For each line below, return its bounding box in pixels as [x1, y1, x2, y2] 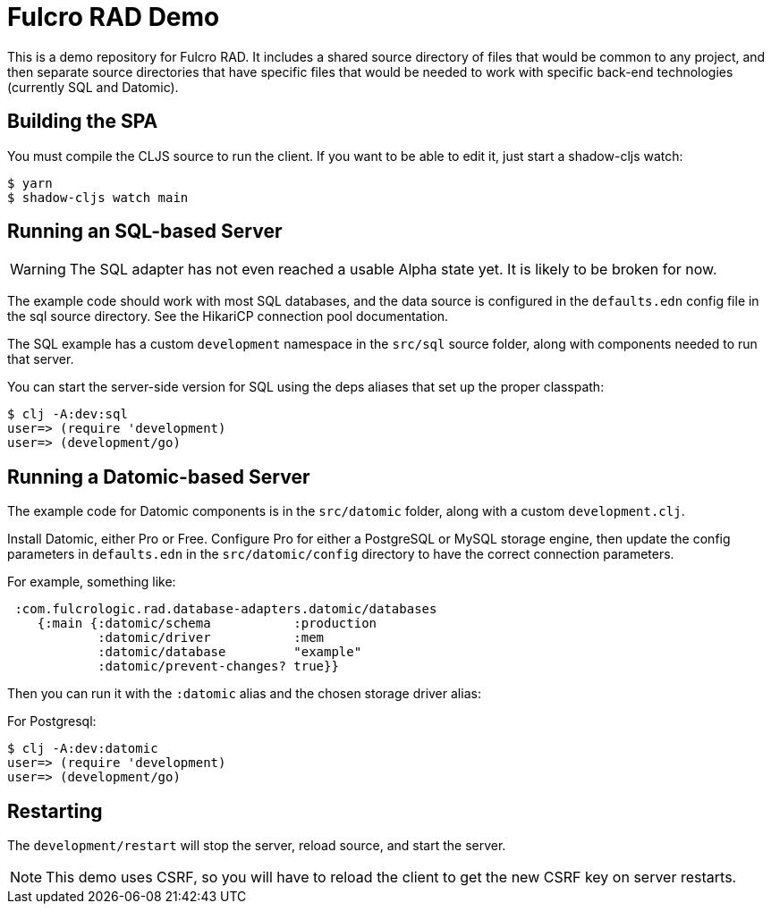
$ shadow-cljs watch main [7, 190, 189, 205]
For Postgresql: [7, 713, 97, 730]
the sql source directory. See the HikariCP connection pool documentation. [7, 308, 449, 325]
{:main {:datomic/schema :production [37, 616, 377, 631]
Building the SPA [7, 110, 158, 133]
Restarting [7, 799, 103, 822]
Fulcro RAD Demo [7, 2, 220, 32]
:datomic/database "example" [97, 645, 362, 660]
